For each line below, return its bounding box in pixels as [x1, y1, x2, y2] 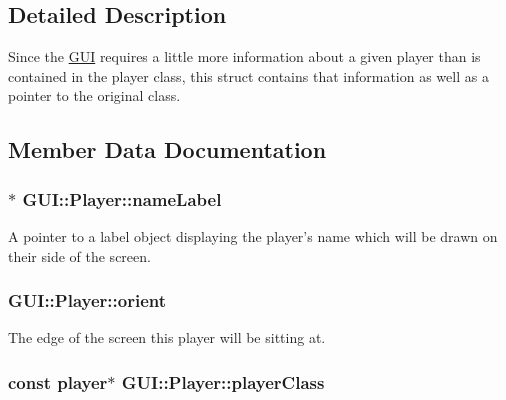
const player [8, 369, 108, 394]
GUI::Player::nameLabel [22, 186, 222, 211]
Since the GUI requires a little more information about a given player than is [8, 46, 481, 67]
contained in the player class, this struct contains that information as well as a [8, 65, 489, 86]
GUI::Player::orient [8, 288, 166, 313]
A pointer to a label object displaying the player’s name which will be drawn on [8, 225, 498, 246]
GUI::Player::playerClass [121, 369, 325, 394]
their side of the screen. [8, 245, 151, 266]
